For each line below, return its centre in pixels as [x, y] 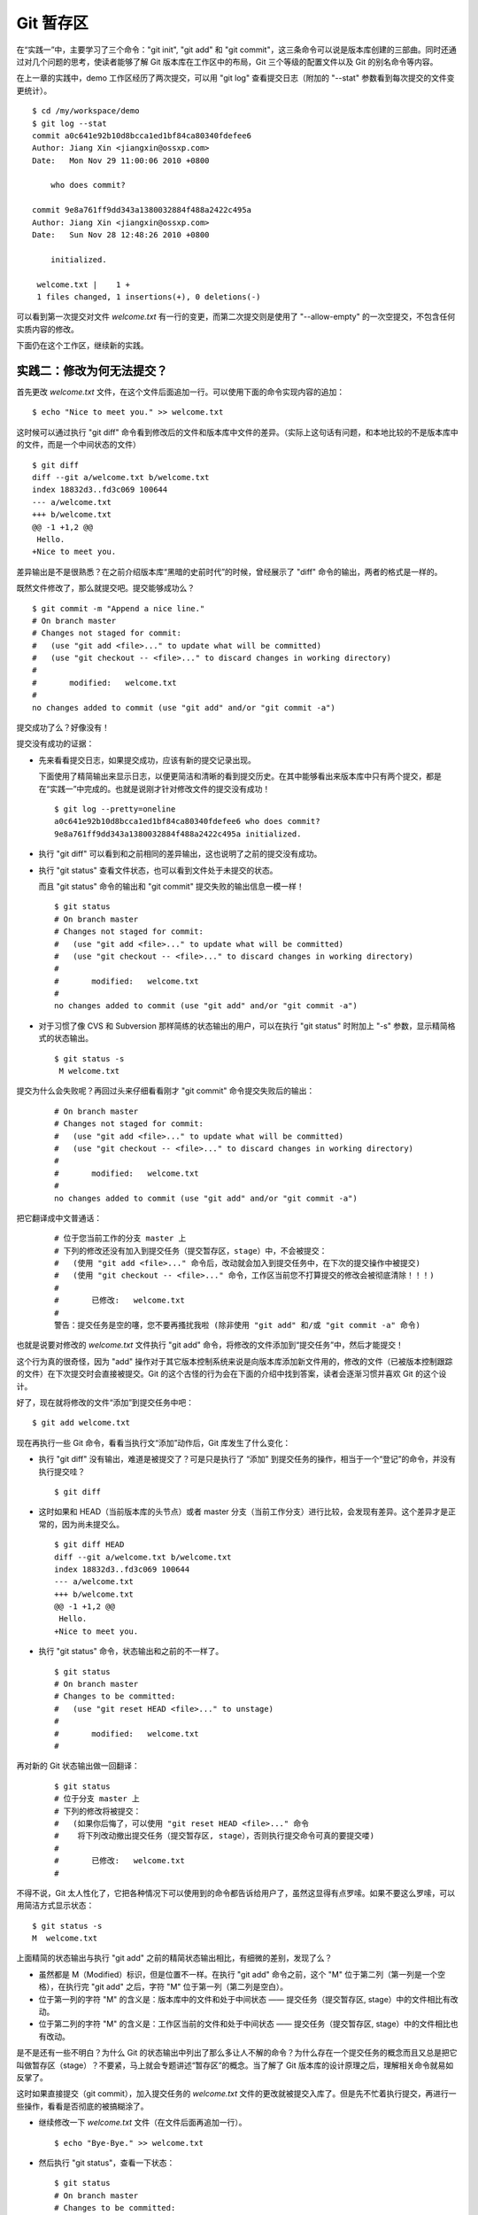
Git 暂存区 [52, 23]
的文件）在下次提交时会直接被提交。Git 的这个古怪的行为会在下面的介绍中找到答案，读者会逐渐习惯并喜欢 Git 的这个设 [231, 1374]
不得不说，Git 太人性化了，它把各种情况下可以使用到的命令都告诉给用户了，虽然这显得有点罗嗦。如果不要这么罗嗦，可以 [236, 1892]
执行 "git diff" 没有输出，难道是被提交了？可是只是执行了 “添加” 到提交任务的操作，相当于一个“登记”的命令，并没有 [247, 1459]
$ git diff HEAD [89, 1545]
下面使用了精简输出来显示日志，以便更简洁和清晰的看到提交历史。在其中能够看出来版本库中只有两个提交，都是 [240, 776]
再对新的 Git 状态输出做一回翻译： [78, 1766]
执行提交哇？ [62, 1472]
